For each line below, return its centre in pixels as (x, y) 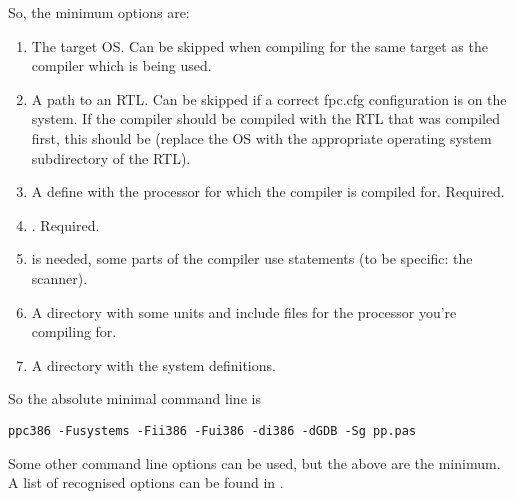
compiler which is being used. (121, 65)
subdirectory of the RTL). (111, 157)
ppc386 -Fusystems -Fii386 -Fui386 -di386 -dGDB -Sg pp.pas (212, 430)
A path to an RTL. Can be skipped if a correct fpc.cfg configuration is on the (269, 98)
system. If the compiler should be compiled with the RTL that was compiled (265, 118)
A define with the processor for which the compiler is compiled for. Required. (268, 191)
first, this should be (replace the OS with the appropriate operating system (261, 137)
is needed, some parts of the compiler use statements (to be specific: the (252, 258)
